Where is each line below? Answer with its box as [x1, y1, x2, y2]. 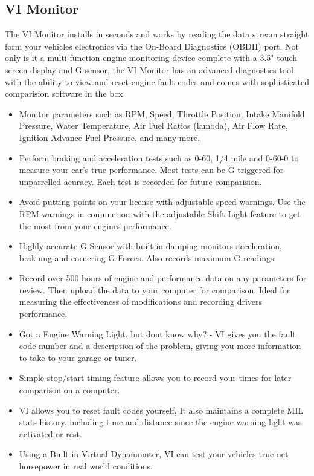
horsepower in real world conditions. [19, 460, 153, 472]
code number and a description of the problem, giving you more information [19, 339, 301, 352]
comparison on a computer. [19, 383, 120, 396]
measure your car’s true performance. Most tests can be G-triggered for [19, 163, 284, 176]
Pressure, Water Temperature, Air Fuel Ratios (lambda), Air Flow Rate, [19, 119, 288, 132]
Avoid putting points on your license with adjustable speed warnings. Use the [19, 195, 306, 208]
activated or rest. [19, 427, 82, 440]
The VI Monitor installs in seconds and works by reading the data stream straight [5, 28, 309, 41]
